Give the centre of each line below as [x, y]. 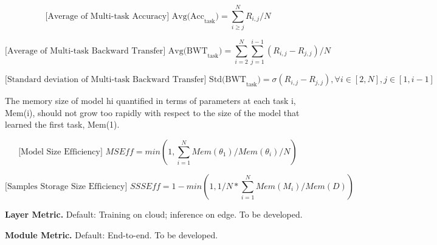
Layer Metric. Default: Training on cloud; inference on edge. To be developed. [154, 214]
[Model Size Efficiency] [60, 152]
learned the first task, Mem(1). [62, 124]
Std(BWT [228, 80]
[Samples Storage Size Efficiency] [66, 187]
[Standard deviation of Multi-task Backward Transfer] [106, 80]
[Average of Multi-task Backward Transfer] [85, 51]
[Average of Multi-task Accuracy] [107, 16]
